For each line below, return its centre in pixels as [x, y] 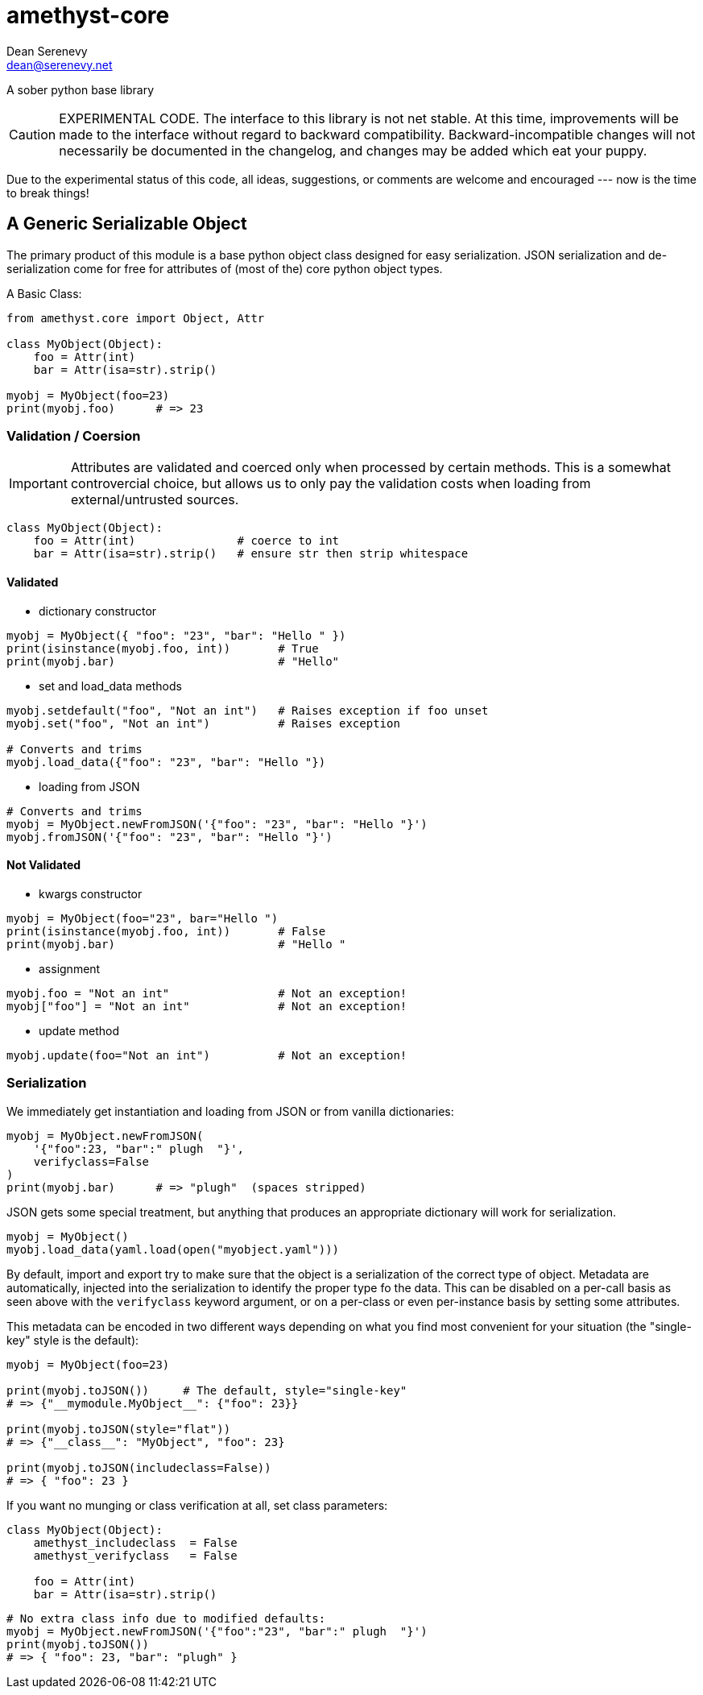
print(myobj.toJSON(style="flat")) [119, 1429]
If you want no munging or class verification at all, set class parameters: [197, 1505]
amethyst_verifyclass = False [135, 1555]
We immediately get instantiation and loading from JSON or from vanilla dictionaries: [230, 1111]
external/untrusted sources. [155, 500]
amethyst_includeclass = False [135, 1542]
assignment [70, 968]
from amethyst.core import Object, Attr [136, 318]
